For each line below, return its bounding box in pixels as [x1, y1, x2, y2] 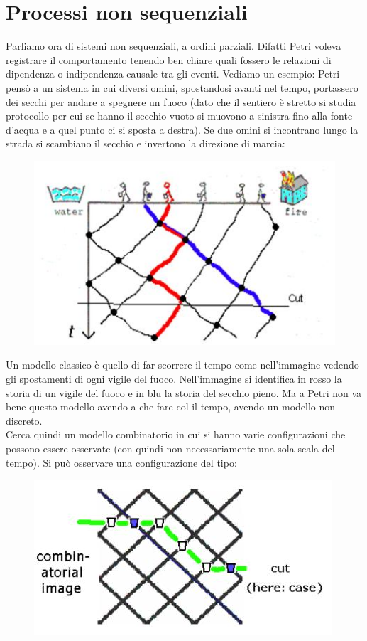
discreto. [6, 413, 43, 428]
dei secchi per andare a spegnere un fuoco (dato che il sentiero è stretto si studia [6, 94, 356, 109]
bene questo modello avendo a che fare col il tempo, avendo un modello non [6, 399, 336, 414]
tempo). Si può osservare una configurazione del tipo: [6, 455, 237, 470]
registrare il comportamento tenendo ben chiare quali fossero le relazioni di [6, 52, 332, 67]
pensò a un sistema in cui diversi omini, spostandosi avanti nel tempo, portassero [6, 80, 358, 95]
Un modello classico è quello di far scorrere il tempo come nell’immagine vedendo [6, 357, 359, 372]
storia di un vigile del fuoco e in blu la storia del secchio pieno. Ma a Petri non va [6, 385, 362, 400]
